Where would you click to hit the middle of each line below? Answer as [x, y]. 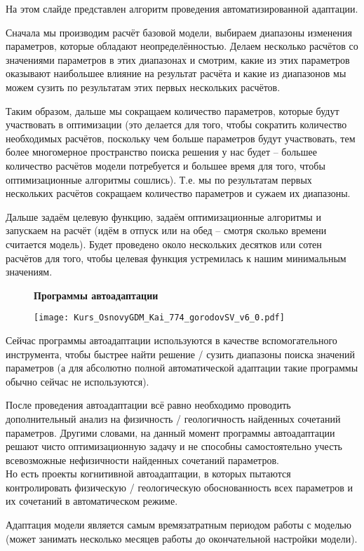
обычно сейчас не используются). [77, 381]
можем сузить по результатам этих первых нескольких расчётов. [143, 87]
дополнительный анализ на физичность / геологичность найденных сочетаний [173, 418]
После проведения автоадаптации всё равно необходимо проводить [148, 405]
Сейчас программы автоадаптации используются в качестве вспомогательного [171, 340]
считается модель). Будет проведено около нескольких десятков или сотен [164, 244]
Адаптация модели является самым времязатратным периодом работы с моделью [178, 525]
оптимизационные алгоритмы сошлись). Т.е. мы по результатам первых [159, 179]
